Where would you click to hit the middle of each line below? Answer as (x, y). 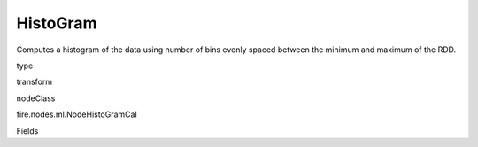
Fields (27, 131)
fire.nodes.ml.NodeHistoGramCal (77, 114)
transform (35, 82)
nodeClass (36, 98)
